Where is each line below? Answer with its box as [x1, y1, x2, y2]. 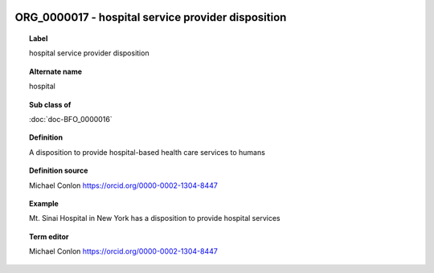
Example [29, 198, 59, 208]
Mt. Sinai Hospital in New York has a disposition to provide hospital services [29, 214, 280, 223]
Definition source [29, 165, 88, 176]
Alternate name [29, 67, 83, 76]
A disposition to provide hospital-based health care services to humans [29, 147, 265, 157]
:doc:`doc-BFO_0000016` [29, 114, 113, 124]
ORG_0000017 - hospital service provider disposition [14, 10, 287, 24]
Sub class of [29, 100, 72, 109]
